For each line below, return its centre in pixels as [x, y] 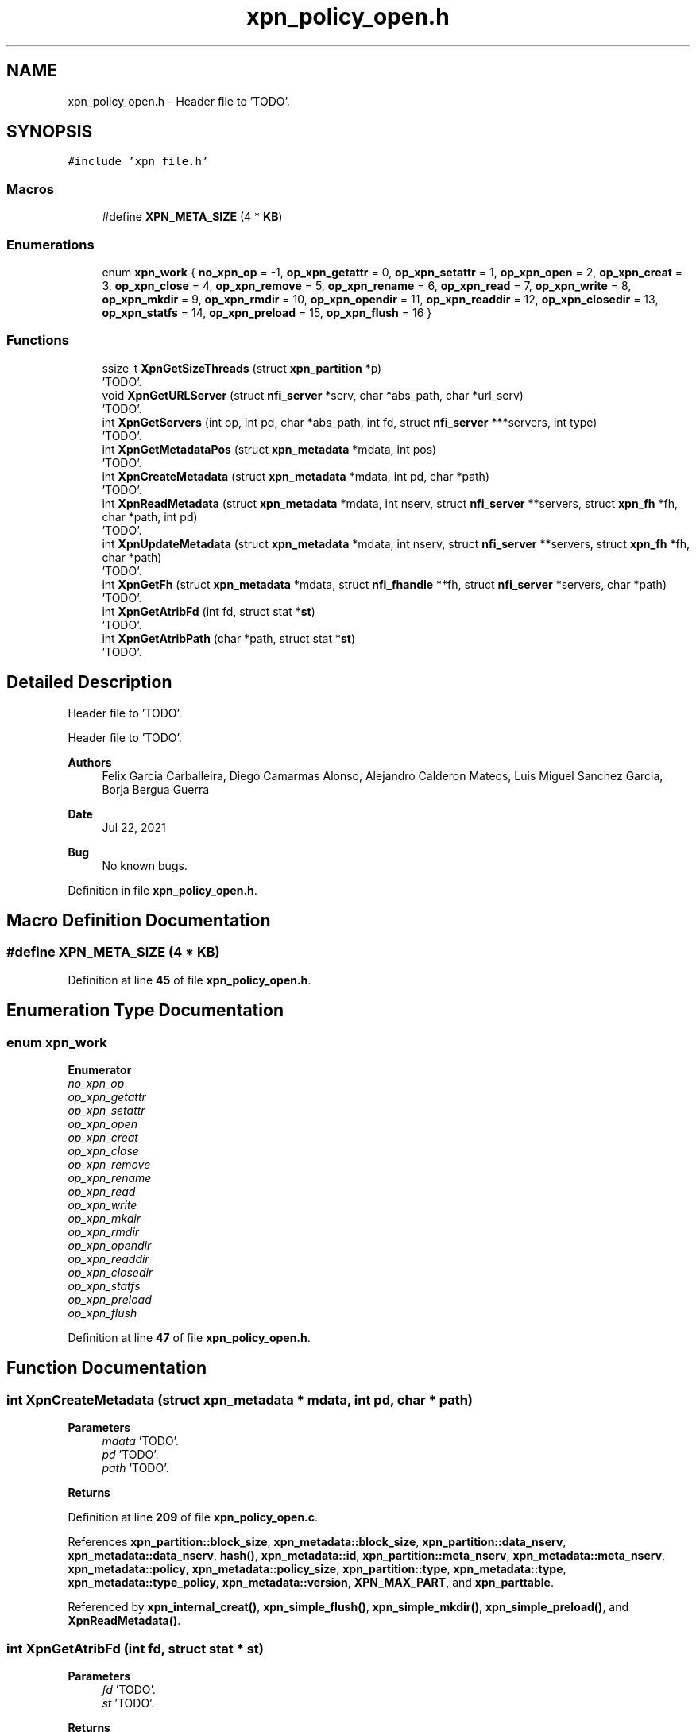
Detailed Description [89, 682]
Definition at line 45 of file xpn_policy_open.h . [189, 980]
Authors [90, 762]
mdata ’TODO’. [140, 1441]
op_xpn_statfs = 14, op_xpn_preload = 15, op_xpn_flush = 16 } [267, 312]
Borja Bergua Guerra [156, 789]
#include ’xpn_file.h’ [138, 162]
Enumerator [100, 1069]
